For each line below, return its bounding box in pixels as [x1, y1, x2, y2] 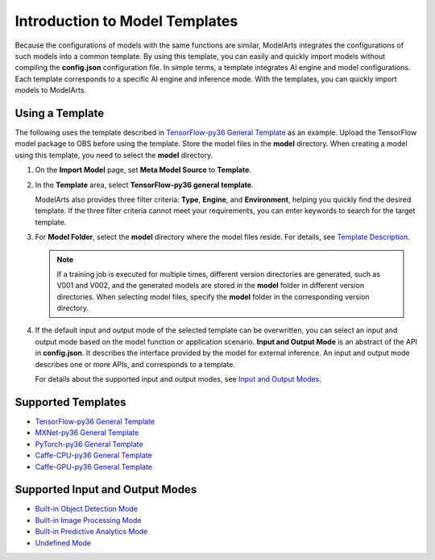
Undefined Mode [35, 537, 92, 548]
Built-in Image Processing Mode [35, 515, 142, 524]
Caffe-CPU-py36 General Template [35, 450, 152, 460]
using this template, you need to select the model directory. [14, 150, 213, 160]
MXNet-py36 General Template [35, 428, 139, 437]
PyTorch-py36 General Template [35, 439, 144, 449]
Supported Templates [14, 395, 126, 409]
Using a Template [14, 106, 105, 120]
